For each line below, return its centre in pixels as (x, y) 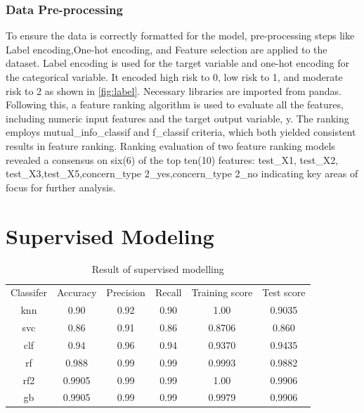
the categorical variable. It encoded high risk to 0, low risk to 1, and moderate (174, 77)
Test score (284, 292)
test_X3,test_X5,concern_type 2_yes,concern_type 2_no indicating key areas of (182, 173)
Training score (222, 292)
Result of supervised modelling (158, 269)
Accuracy (77, 292)
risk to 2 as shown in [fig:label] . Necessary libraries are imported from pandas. (174, 90)
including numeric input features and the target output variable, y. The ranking (177, 118)
